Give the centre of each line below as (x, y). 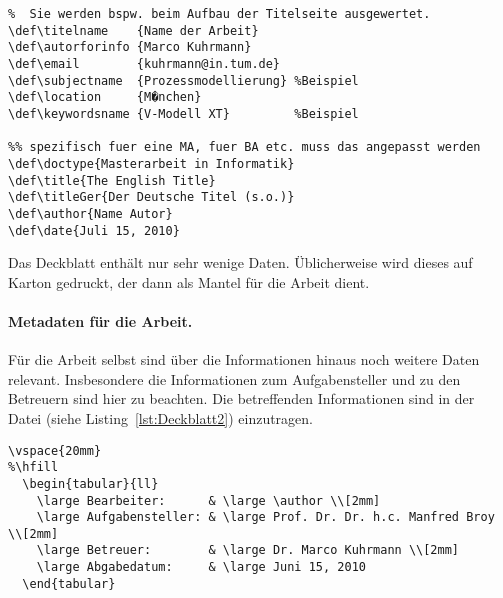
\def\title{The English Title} (112, 180)
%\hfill (33, 467)
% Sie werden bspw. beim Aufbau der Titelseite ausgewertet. (219, 14)
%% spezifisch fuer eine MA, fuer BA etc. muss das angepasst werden (244, 147)
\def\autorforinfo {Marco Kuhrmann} (130, 47)
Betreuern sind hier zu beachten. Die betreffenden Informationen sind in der (241, 398)
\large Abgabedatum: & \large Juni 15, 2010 (201, 567)
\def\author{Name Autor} (90, 213)
